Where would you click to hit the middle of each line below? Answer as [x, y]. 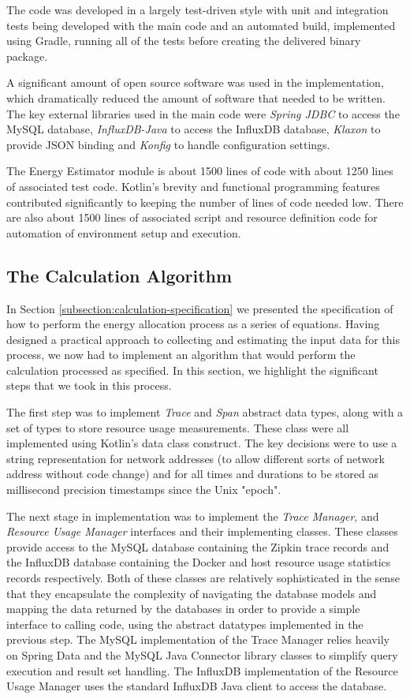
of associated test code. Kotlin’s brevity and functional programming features [193, 186]
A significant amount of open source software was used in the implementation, [195, 82]
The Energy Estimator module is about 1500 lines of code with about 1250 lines [200, 171]
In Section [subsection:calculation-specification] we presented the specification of [200, 308]
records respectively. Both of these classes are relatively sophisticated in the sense [203, 578]
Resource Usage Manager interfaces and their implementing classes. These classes [202, 531]
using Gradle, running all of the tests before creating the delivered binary [184, 41]
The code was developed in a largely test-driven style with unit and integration [198, 9]
